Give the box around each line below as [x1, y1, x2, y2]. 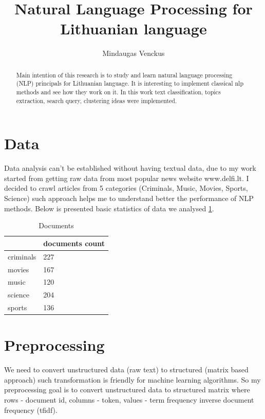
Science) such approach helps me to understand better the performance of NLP [4, 193, 254, 204]
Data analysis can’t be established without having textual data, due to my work [4, 163, 256, 173]
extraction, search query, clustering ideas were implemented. [16, 96, 177, 105]
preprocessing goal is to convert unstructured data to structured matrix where [4, 384, 250, 395]
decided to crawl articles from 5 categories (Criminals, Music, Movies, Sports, [4, 183, 248, 193]
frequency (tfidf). [4, 404, 58, 415]
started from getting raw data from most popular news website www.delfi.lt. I [4, 172, 249, 183]
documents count [43, 237, 105, 248]
